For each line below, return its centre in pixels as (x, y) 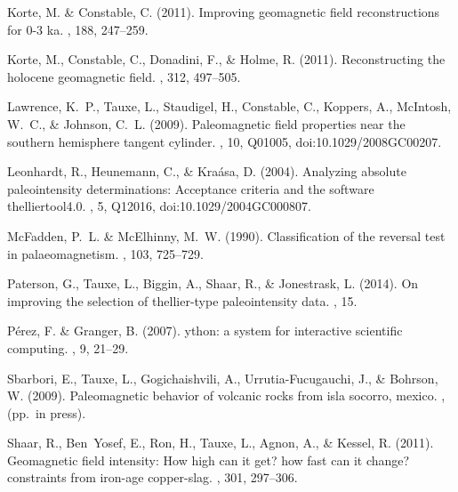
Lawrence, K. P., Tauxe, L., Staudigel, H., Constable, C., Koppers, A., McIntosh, (229, 106)
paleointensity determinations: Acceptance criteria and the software (191, 188)
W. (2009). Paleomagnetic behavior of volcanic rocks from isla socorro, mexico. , (226, 395)
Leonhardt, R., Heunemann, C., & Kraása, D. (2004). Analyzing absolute (207, 171)
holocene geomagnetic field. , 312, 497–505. (124, 76)
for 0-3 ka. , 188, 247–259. (78, 29)
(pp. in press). (47, 412)
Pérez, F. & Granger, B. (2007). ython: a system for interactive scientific (205, 331)
